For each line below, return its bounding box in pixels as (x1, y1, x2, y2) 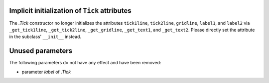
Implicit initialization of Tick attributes (9, 6, 132, 15)
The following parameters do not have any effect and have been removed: (9, 60, 161, 66)
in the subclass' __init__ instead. (9, 34, 82, 40)
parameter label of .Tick (21, 69, 71, 75)
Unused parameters (9, 47, 73, 55)
